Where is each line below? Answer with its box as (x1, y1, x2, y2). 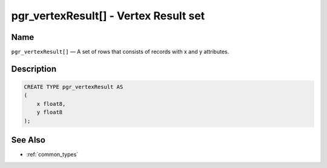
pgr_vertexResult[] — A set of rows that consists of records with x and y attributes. (11, 48, 230, 56)
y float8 (36, 109, 63, 116)
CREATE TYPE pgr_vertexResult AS (24, 83, 124, 91)
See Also (11, 135, 45, 145)
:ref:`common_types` (26, 151, 79, 158)
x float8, (36, 100, 66, 107)
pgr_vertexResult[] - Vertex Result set (11, 9, 205, 22)
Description (11, 63, 57, 74)
